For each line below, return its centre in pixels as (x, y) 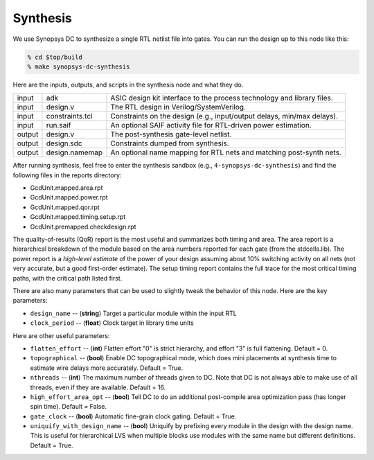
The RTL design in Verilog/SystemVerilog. (178, 107)
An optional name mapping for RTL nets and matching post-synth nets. (226, 152)
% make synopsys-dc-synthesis (79, 67)
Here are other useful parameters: (61, 335)
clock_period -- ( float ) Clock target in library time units (112, 323)
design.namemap (74, 152)
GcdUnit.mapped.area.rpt (66, 188)
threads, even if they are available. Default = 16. (98, 387)
